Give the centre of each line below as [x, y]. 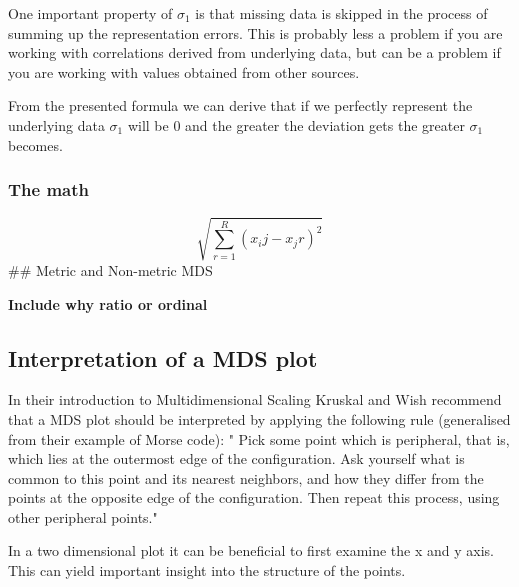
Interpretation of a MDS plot [163, 357]
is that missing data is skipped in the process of [341, 13]
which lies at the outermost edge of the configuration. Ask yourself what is [236, 458]
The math [49, 189]
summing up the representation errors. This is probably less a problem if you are [255, 32]
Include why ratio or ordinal [108, 303]
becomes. [35, 144]
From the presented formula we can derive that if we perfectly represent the [240, 105]
